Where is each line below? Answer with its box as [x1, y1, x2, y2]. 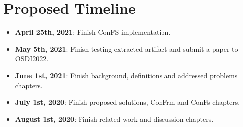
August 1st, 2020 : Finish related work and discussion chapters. [15, 113, 214, 124]
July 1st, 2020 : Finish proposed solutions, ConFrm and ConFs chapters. [15, 97, 240, 107]
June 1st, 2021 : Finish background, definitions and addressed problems [15, 70, 238, 80]
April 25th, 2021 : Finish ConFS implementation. [15, 27, 171, 37]
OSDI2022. [15, 53, 49, 64]
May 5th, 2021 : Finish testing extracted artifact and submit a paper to [15, 43, 238, 54]
